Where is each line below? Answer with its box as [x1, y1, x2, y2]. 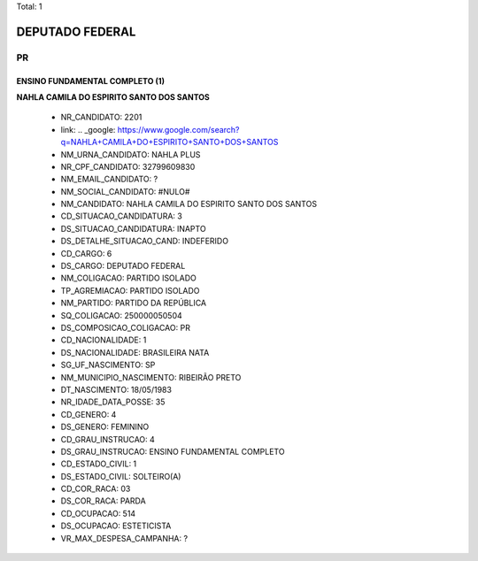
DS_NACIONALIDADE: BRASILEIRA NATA [60, 347, 210, 357]
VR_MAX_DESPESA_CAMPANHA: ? [60, 533, 189, 543]
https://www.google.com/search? [117, 124, 240, 134]
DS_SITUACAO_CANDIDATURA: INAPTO [60, 223, 207, 234]
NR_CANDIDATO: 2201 [60, 111, 143, 123]
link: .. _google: [60, 124, 116, 134]
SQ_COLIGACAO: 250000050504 [60, 310, 183, 320]
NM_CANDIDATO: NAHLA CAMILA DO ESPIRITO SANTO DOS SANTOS [60, 199, 318, 210]
